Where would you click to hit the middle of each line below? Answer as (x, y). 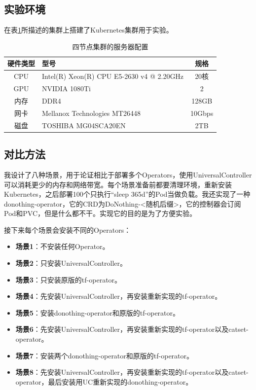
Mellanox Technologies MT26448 (91, 113)
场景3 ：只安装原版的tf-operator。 (69, 279)
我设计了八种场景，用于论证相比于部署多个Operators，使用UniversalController (128, 174)
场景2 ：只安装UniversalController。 (71, 263)
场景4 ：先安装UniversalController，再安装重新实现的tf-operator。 (119, 296)
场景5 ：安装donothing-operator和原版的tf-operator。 (98, 312)
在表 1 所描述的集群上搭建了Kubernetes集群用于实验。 (89, 30)
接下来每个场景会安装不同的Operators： (68, 230)
